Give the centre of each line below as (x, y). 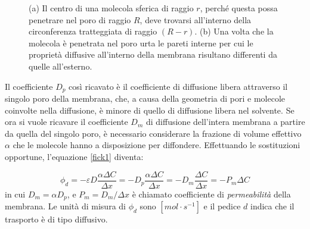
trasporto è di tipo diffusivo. (56, 219)
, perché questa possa (239, 8)
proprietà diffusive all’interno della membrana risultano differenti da (153, 54)
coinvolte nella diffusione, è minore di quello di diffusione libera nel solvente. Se (150, 110)
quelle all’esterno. (61, 66)
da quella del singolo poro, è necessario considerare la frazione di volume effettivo (153, 133)
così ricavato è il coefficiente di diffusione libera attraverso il (178, 86)
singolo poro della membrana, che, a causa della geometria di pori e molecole (145, 98)
